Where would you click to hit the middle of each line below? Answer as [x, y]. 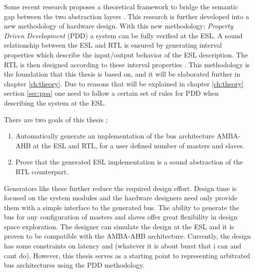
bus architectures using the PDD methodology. [74, 265]
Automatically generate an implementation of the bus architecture [115, 136]
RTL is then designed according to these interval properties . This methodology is [127, 64]
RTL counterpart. [42, 171]
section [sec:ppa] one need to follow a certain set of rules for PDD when [112, 93]
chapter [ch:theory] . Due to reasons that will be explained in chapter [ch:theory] [124, 83]
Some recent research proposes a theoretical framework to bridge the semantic [121, 6]
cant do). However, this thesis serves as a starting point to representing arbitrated [127, 255]
